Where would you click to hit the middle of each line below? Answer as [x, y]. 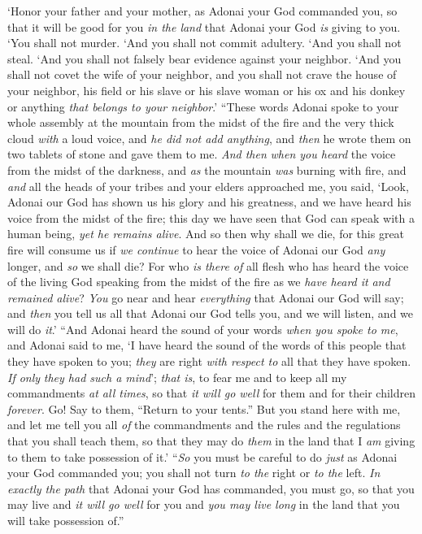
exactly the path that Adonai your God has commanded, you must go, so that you [211, 488]
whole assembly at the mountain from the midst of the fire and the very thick [201, 122]
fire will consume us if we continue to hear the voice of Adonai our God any [196, 249]
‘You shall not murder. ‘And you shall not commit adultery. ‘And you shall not [204, 43]
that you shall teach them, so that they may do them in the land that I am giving [211, 441]
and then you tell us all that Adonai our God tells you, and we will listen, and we [211, 313]
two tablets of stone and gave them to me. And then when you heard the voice [202, 154]
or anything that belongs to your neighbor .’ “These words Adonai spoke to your [203, 106]
